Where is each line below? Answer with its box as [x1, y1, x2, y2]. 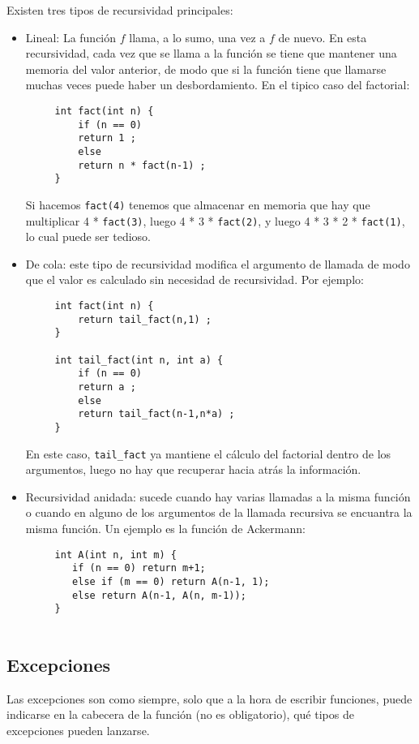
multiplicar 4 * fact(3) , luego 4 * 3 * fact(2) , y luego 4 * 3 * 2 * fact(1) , [25, 212, 405, 229]
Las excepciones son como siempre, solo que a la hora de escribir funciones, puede [6, 690, 413, 707]
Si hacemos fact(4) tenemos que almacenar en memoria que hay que [25, 196, 370, 213]
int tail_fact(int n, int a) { [54, 354, 224, 366]
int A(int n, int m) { [54, 548, 177, 561]
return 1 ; [78, 132, 136, 144]
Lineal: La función [25, 28, 117, 45]
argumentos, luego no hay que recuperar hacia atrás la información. [25, 461, 361, 478]
